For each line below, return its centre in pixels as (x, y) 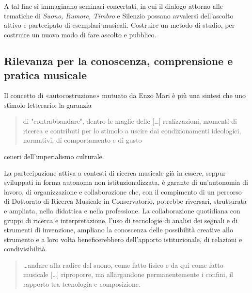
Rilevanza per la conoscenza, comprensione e (118, 60)
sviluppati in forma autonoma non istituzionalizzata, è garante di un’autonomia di (126, 182)
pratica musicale (46, 75)
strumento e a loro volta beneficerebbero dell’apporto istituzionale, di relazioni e (123, 239)
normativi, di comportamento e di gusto (82, 140)
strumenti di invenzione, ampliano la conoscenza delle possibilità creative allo (118, 230)
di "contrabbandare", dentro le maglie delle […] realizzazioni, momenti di (130, 121)
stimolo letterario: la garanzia (48, 105)
